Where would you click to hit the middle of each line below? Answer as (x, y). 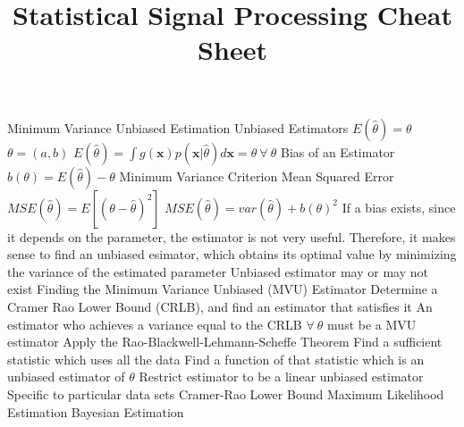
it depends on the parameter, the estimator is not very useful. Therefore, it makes (232, 236)
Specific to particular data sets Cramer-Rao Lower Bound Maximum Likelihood (226, 394)
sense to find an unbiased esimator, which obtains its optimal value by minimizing (232, 254)
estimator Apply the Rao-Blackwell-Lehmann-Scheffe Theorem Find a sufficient (225, 342)
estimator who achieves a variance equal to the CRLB (155, 324)
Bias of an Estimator (337, 151)
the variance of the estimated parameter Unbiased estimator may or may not (218, 271)
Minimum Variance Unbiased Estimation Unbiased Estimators (178, 127)
